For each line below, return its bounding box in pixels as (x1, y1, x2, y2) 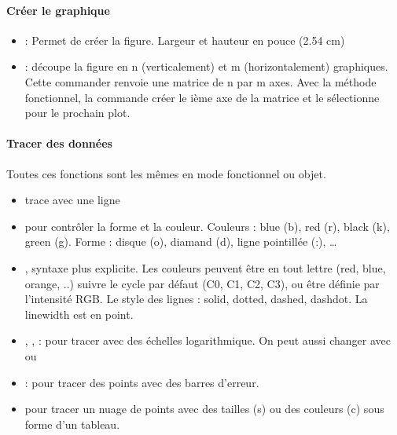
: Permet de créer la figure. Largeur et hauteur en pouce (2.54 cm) (24, 31, 345, 48)
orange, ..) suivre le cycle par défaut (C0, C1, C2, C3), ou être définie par (24, 275, 380, 291)
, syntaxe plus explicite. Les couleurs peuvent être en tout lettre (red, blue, (24, 259, 386, 276)
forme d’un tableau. (24, 415, 120, 432)
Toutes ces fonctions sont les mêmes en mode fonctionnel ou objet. (6, 165, 326, 181)
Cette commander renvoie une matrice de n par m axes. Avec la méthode (24, 73, 377, 90)
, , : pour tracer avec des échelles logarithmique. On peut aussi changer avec (24, 332, 391, 349)
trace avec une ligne (24, 192, 120, 208)
